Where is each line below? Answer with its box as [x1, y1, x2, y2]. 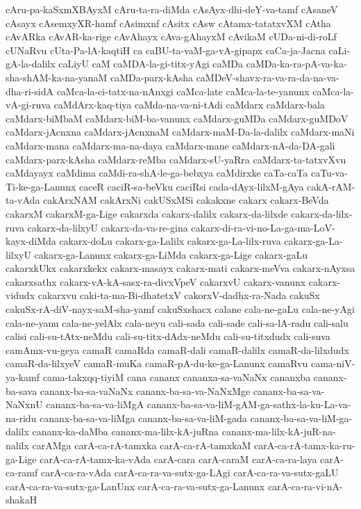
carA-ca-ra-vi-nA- [267, 478, 343, 493]
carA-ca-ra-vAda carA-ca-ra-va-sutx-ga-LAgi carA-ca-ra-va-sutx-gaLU [40, 465, 339, 480]
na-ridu [6, 410, 37, 425]
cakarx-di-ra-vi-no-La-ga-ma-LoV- [191, 220, 335, 234]
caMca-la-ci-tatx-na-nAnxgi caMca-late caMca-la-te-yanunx [56, 83, 310, 98]
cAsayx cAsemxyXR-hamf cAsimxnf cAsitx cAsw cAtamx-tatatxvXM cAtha [6, 15, 331, 30]
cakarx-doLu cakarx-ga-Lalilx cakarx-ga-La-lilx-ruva [59, 234, 281, 248]
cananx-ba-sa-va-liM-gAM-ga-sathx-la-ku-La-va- [146, 397, 351, 412]
